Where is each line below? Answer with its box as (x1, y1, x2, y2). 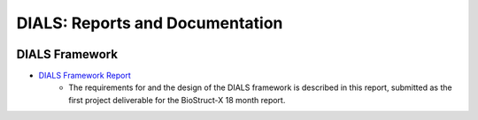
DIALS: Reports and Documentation (16, 13, 283, 33)
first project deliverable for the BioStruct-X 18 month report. (68, 94, 286, 105)
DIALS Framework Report (38, 71, 132, 81)
